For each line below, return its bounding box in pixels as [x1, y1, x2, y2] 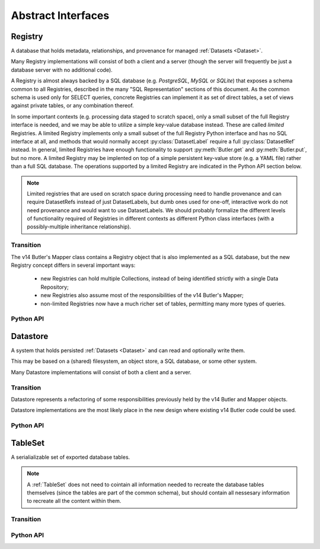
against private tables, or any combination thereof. [11, 102, 135, 109]
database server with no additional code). [11, 66, 113, 74]
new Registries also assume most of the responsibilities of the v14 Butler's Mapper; [40, 292, 244, 299]
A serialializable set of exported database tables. [11, 454, 130, 461]
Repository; [40, 283, 69, 291]
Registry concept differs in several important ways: [11, 261, 136, 269]
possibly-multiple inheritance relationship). [27, 223, 132, 231]
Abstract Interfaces [11, 9, 110, 22]
